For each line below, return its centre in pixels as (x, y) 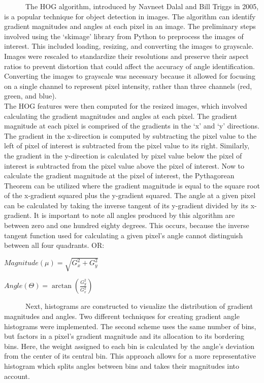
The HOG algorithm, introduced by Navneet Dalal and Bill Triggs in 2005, (142, 6)
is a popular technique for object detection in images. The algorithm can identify (130, 16)
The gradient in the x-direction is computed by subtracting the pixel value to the (130, 135)
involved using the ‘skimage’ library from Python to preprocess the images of (124, 36)
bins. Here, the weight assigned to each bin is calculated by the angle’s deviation (129, 346)
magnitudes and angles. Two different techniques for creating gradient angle (122, 316)
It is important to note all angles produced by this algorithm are (134, 215)
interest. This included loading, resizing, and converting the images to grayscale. (129, 46)
